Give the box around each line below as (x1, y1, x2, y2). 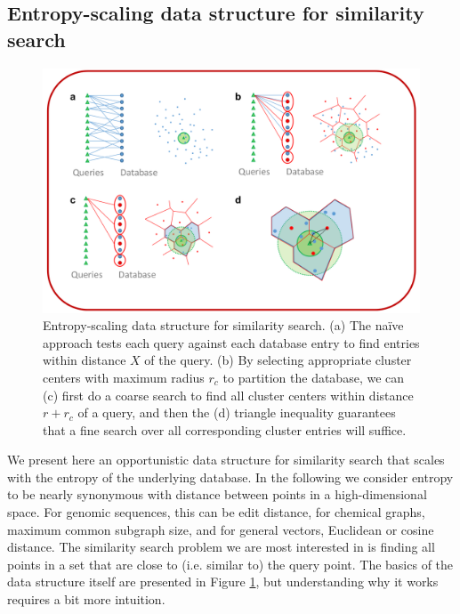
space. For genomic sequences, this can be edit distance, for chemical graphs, (7, 503, 425, 521)
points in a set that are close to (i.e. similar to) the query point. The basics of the (7, 554, 454, 573)
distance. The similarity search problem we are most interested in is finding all (7, 537, 435, 556)
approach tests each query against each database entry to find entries (43, 333, 420, 351)
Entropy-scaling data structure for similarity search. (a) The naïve (43, 316, 404, 335)
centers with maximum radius (43, 368, 205, 386)
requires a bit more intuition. (7, 590, 165, 609)
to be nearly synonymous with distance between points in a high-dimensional (7, 485, 427, 504)
